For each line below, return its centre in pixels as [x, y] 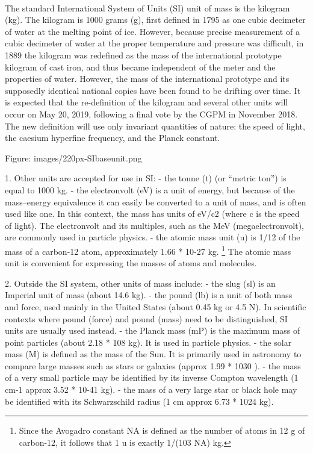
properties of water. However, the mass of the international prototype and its [147, 79]
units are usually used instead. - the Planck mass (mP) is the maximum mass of [153, 330]
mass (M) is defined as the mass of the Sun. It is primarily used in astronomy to [153, 354]
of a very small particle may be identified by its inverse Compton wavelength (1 [152, 377]
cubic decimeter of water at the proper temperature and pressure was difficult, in [154, 43]
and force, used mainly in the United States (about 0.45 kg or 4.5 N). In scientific [156, 306]
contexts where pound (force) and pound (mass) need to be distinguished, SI [146, 318]
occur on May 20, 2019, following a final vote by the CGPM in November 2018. [151, 114]
